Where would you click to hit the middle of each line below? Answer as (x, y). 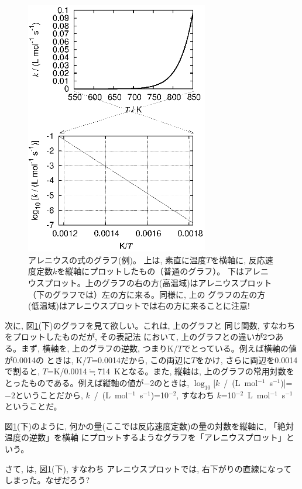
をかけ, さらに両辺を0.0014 (247, 359)
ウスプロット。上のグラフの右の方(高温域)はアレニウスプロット (150, 283)
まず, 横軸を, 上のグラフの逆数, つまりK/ (99, 348)
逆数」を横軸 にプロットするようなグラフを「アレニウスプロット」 (157, 437)
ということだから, (49, 395)
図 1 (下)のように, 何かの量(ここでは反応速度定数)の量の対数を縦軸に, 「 (141, 426)
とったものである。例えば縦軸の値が (74, 382)
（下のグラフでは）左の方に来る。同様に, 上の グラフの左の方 (147, 294)
